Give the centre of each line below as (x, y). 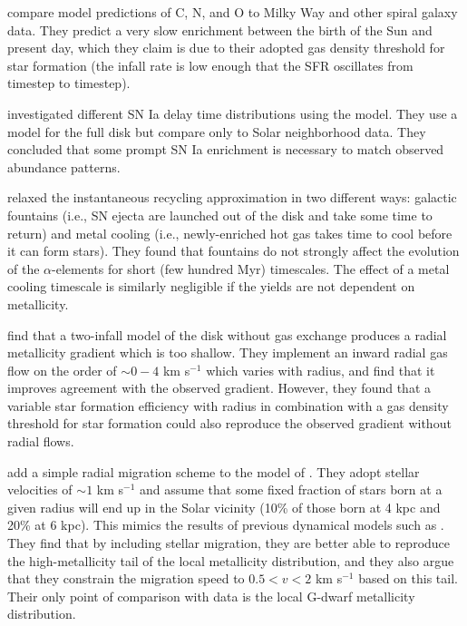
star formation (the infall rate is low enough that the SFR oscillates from (210, 65)
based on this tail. (408, 578)
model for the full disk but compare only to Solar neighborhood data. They (217, 131)
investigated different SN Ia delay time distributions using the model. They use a (233, 113)
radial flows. (41, 441)
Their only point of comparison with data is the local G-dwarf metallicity (211, 596)
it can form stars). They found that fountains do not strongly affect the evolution (233, 251)
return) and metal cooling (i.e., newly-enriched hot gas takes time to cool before (230, 233)
